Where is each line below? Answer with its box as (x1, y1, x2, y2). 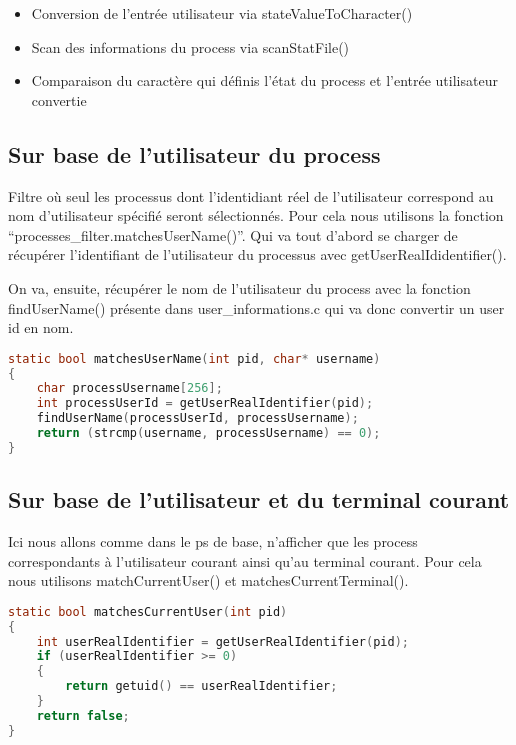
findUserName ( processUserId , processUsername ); (36, 411, 359, 426)
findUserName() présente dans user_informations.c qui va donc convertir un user (8, 297, 505, 318)
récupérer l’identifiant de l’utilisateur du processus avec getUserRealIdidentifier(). (8, 244, 507, 265)
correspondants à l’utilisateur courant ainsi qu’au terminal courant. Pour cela (8, 550, 482, 571)
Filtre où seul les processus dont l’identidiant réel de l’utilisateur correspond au (8, 185, 494, 206)
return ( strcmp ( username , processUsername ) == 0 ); (36, 426, 381, 441)
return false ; (36, 708, 130, 723)
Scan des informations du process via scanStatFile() (31, 36, 350, 57)
